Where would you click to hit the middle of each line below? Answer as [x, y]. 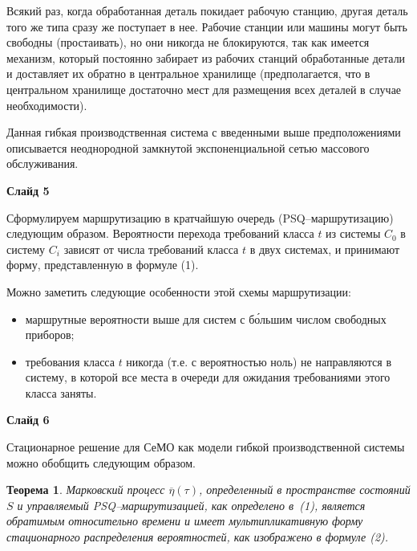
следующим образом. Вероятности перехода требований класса [160, 233]
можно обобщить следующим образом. [101, 462]
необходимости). [47, 105]
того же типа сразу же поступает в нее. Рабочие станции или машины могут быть [207, 26]
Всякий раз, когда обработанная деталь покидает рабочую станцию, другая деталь [207, 10]
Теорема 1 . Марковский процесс [86, 490]
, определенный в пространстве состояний [304, 490]
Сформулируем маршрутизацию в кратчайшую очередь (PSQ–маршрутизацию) [200, 217]
